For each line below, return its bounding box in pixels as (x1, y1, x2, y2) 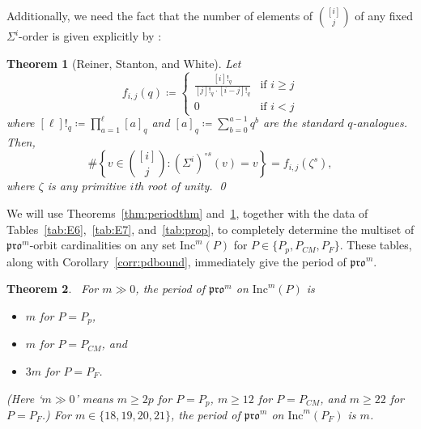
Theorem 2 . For (6, 280, 99, 297)
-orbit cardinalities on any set (29, 236, 176, 253)
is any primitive (47, 177, 126, 194)
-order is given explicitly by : (19, 28, 162, 44)
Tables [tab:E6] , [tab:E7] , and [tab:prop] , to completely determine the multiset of (6, 220, 415, 237)
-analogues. (352, 114, 408, 131)
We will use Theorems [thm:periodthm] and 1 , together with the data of (6, 205, 368, 222)
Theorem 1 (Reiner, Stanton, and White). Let (6, 54, 241, 71)
